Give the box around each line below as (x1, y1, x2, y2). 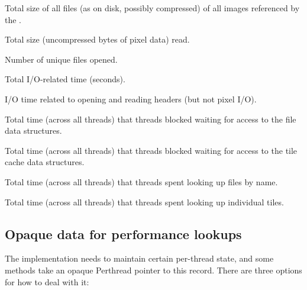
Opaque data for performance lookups (5, 224, 242, 243)
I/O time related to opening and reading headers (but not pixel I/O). (5, 92, 257, 105)
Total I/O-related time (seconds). (5, 73, 125, 85)
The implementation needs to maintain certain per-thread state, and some (5, 252, 274, 265)
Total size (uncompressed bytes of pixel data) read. (5, 33, 190, 46)
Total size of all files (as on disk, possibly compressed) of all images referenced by (5, 2, 300, 14)
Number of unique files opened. (5, 53, 118, 65)
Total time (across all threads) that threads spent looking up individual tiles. (5, 195, 284, 208)
